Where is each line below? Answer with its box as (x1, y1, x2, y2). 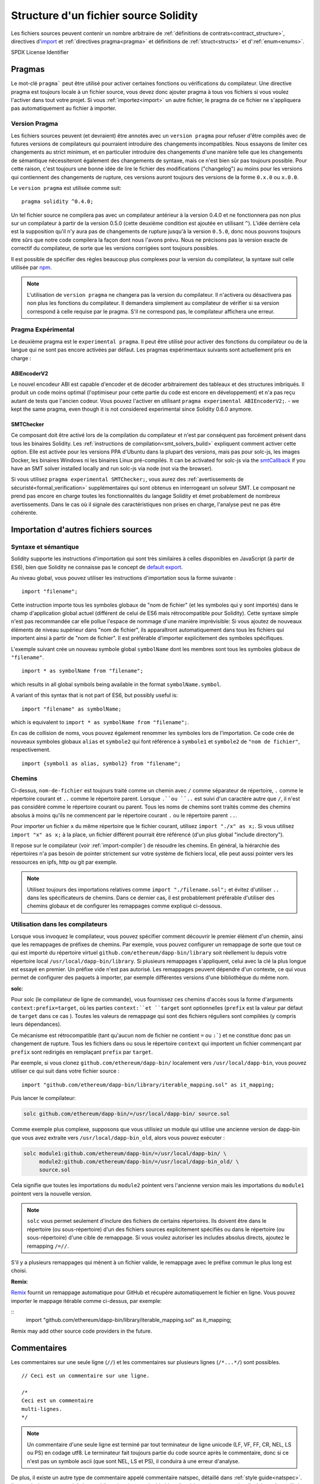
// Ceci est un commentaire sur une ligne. (21, 1372, 150, 1380)
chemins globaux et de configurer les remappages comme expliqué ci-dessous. (27, 902, 222, 909)
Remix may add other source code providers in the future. (11, 1327, 152, 1334)
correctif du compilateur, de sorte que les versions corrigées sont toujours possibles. (11, 245, 219, 252)
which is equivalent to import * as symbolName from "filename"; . (11, 718, 190, 725)
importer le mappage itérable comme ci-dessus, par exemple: (11, 1297, 162, 1304)
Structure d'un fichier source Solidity (11, 9, 198, 22)
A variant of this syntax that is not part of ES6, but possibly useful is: (11, 692, 178, 699)
